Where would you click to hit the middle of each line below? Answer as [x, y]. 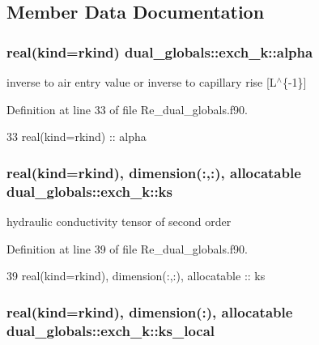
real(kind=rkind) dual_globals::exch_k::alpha [160, 51]
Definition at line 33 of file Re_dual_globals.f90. [128, 109]
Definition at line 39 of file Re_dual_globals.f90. [128, 248]
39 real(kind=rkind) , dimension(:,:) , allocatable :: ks [136, 276]
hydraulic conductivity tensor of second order [119, 221]
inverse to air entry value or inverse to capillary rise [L [142, 82]
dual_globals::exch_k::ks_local [111, 330]
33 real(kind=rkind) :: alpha [77, 136]
